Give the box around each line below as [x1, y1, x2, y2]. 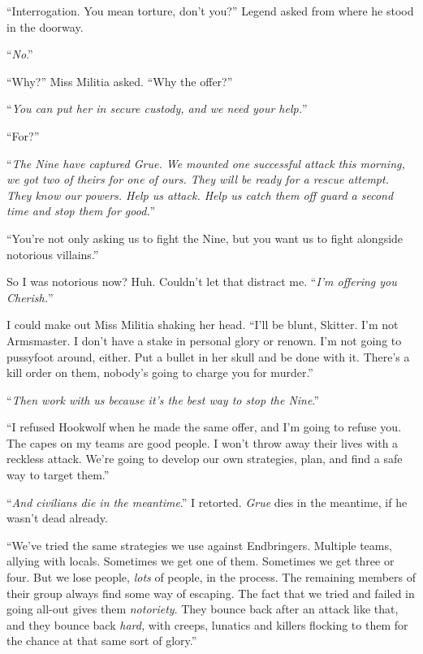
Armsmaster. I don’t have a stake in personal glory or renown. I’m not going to [6, 331, 402, 349]
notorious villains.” [6, 245, 99, 262]
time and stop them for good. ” [6, 202, 156, 219]
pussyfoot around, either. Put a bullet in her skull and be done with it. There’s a [6, 348, 410, 365]
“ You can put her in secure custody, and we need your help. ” [6, 100, 308, 117]
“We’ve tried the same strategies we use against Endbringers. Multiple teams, [6, 536, 392, 553]
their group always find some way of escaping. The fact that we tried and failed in [6, 584, 415, 601]
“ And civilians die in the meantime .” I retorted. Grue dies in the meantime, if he [6, 493, 408, 510]
